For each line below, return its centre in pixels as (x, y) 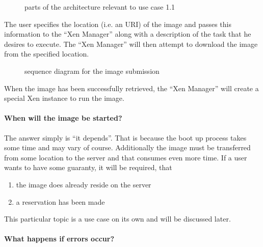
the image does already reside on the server (84, 184)
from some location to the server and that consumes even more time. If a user (126, 157)
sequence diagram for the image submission (92, 71)
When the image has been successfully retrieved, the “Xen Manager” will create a (131, 88)
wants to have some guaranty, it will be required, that (88, 167)
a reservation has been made (60, 201)
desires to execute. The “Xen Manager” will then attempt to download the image (131, 44)
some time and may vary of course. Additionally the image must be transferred (127, 147)
